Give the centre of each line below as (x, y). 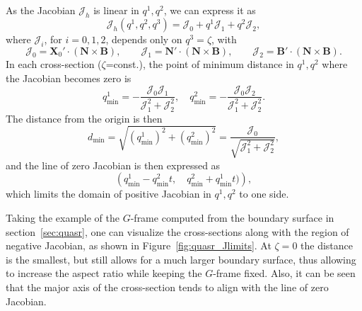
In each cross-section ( (54, 64)
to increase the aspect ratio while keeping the (104, 273)
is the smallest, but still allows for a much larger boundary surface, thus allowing (181, 259)
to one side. (264, 194)
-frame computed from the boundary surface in (232, 217)
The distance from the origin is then (84, 118)
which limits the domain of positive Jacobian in (109, 194)
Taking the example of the (63, 217)
